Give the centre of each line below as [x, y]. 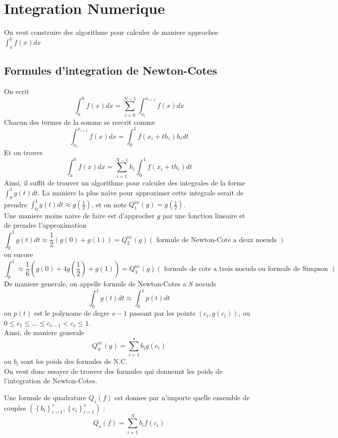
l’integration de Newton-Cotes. [51, 381]
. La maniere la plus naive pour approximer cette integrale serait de [141, 192]
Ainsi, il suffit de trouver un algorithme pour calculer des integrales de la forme [125, 182]
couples [15, 407]
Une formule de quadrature [45, 397]
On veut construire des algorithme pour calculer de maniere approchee [111, 32]
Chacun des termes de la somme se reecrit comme [80, 122]
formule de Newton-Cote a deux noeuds [217, 240]
